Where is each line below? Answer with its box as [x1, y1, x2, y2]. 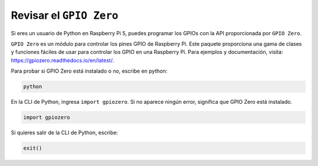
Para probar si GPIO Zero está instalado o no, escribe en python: [11, 67, 168, 74]
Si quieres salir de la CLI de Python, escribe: [11, 129, 118, 136]
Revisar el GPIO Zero [11, 9, 119, 22]
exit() [23, 145, 42, 152]
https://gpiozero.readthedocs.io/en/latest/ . [11, 56, 114, 64]
